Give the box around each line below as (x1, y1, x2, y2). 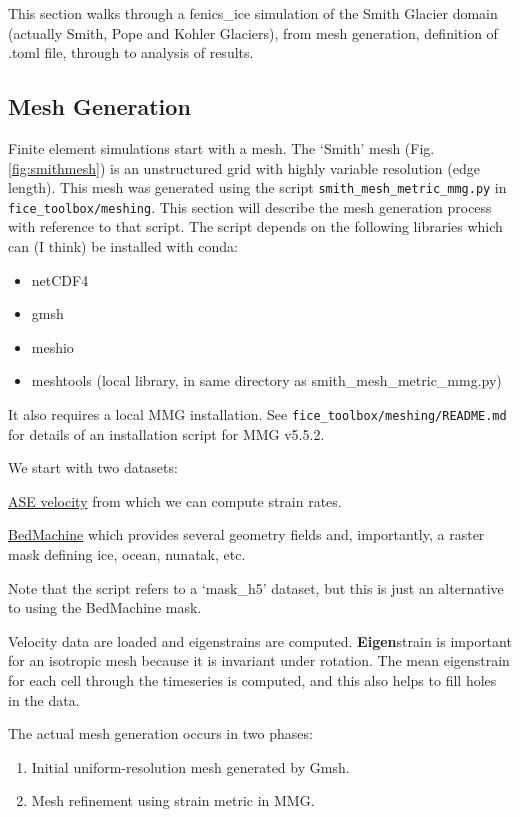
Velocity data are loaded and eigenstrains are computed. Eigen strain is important (8, 630, 512, 651)
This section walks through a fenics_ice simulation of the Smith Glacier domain (8, 3, 498, 23)
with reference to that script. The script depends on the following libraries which (8, 216, 503, 237)
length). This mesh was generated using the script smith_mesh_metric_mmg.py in (8, 177, 507, 198)
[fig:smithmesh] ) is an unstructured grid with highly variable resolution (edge (8, 157, 480, 178)
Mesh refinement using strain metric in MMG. (31, 790, 315, 811)
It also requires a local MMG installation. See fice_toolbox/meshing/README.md (8, 404, 507, 425)
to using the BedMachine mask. (8, 597, 202, 618)
